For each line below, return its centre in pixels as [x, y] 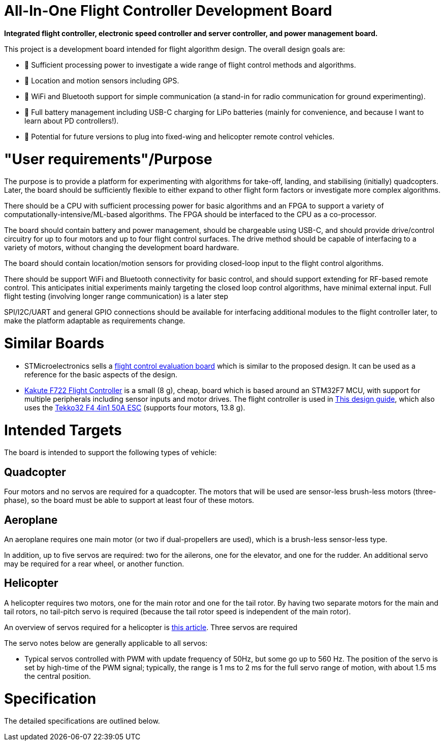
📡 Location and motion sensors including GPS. [102, 80]
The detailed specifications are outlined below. [82, 721]
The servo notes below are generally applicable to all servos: [106, 643]
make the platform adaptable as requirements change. [95, 321]
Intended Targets [63, 430]
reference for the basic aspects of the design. [101, 374]
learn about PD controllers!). [72, 121]
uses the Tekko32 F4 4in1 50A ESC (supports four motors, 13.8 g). [135, 407]
